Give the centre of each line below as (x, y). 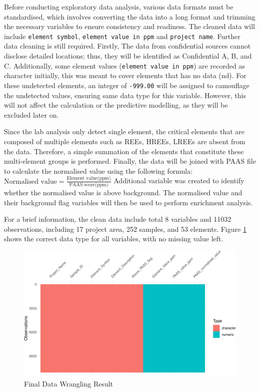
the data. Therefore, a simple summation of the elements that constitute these (124, 151)
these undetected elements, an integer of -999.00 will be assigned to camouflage (127, 85)
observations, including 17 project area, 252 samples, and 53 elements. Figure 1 (125, 229)
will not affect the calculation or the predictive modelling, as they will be (116, 105)
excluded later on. (31, 114)
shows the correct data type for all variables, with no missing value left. (114, 239)
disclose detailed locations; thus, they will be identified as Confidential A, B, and (128, 56)
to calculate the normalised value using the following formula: (98, 170)
